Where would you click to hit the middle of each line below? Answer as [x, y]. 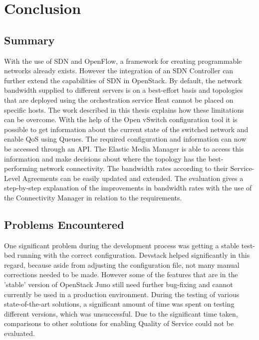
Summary [29, 40]
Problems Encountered [64, 224]
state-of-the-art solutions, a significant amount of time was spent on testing [119, 304]
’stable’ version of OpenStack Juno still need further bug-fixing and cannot [119, 284]
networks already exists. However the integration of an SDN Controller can [119, 71]
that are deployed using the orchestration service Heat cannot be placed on [119, 99]
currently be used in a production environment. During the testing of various [122, 294]
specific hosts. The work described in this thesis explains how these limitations [124, 109]
